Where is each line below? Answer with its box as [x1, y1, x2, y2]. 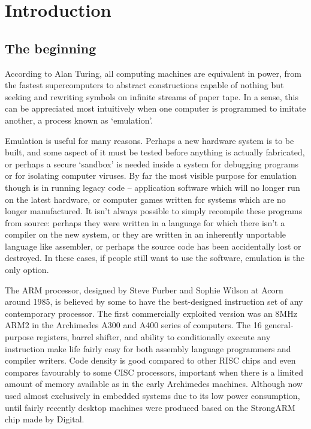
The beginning [5, 38, 96, 57]
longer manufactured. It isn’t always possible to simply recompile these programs [5, 205, 303, 217]
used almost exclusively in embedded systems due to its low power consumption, [5, 389, 300, 402]
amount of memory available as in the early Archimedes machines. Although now [5, 377, 303, 390]
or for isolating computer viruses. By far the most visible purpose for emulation [5, 169, 297, 182]
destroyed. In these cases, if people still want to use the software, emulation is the [5, 251, 304, 264]
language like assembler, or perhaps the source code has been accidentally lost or [5, 239, 301, 252]
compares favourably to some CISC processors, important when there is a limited [5, 365, 304, 378]
